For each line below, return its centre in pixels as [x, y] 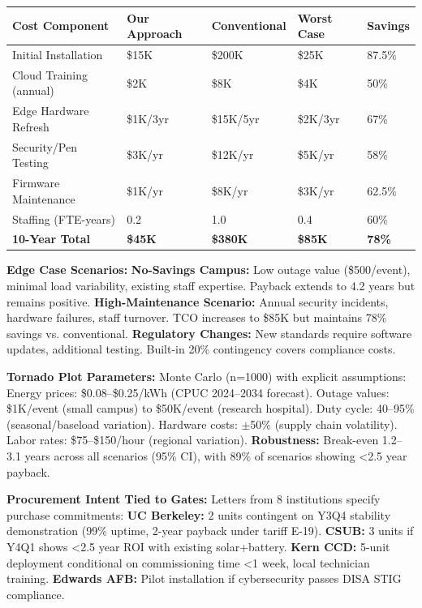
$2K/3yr [319, 119]
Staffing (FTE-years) [64, 218]
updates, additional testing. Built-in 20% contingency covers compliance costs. [201, 349]
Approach [155, 34]
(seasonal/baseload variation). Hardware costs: [122, 424]
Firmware [36, 183]
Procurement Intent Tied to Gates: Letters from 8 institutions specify [194, 499]
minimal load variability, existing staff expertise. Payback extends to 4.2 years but [211, 286]
